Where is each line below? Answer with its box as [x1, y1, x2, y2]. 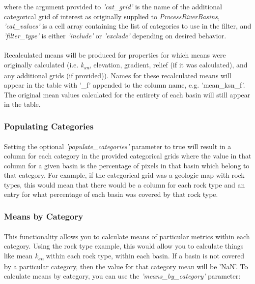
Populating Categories [4, 120, 94, 132]
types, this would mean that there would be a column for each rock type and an [4, 179, 245, 189]
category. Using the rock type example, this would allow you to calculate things [4, 241, 244, 251]
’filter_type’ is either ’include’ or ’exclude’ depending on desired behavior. [4, 30, 227, 40]
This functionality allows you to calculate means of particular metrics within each [4, 231, 250, 241]
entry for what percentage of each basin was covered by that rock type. [4, 189, 218, 199]
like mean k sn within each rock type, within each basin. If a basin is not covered [4, 250, 245, 262]
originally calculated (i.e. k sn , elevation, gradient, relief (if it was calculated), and [4, 59, 248, 71]
